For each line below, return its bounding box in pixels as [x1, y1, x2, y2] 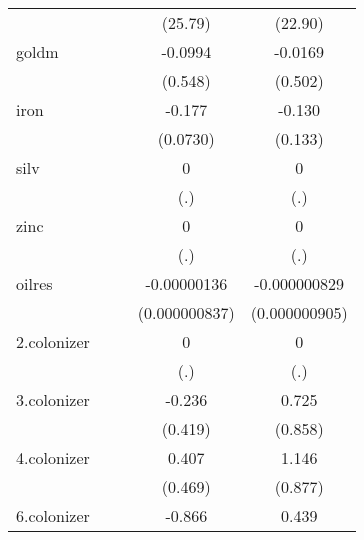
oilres [16, 272, 53, 295]
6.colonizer [16, 504, 90, 527]
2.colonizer [16, 330, 90, 353]
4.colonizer [16, 446, 90, 469]
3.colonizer [16, 388, 90, 411]
